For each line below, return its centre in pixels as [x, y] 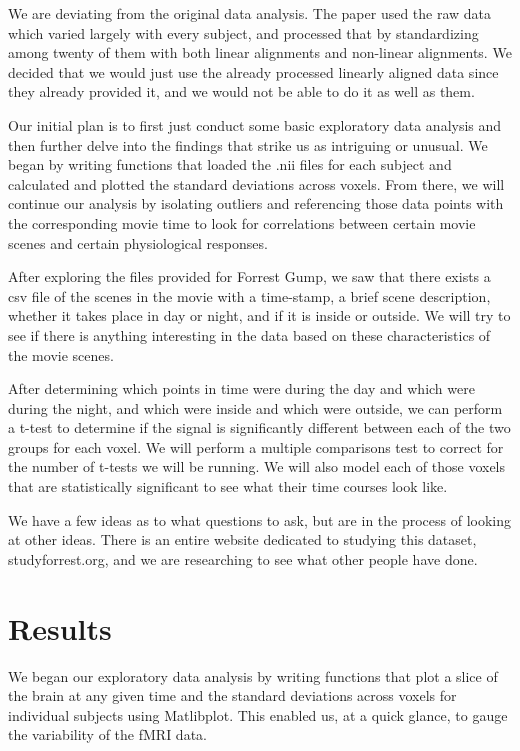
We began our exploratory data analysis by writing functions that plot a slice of [253, 675]
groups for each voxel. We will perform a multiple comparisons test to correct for [256, 446]
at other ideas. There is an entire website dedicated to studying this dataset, [242, 539]
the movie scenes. [61, 354]
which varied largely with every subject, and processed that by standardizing [243, 32]
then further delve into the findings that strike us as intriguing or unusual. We [248, 144]
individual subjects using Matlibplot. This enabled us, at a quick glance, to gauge [258, 714]
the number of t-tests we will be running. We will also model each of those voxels [257, 466]
